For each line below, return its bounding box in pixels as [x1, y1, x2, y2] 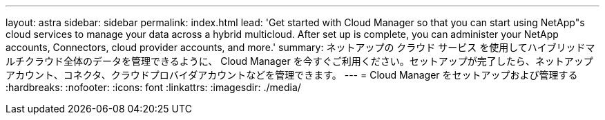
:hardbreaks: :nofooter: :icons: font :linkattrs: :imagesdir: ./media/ [6, 81, 301, 93]
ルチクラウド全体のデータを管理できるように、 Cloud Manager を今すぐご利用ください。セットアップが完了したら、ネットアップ [6, 55, 593, 67]
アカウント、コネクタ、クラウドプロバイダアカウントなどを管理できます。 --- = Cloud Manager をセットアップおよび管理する [6, 69, 578, 81]
